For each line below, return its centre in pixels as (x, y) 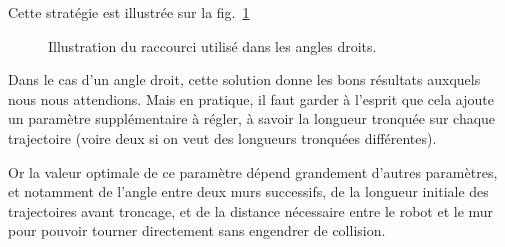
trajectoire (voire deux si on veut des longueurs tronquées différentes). (222, 137)
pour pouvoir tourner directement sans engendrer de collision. (197, 230)
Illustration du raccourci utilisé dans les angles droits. (212, 45)
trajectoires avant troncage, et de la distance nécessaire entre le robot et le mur (251, 210)
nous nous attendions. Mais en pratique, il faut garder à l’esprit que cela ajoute (251, 98)
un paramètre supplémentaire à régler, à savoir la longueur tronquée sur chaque (252, 118)
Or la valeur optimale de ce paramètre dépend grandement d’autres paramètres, (253, 171)
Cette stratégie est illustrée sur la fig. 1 (129, 12)
